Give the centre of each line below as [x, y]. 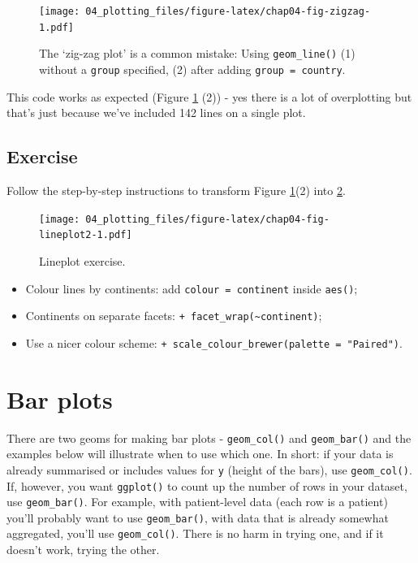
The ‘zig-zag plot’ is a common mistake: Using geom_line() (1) [197, 53]
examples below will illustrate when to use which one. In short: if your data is [200, 454]
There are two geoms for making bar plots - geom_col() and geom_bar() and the [209, 437]
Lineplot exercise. [82, 260]
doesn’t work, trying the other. [83, 550]
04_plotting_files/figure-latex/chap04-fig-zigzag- [228, 11]
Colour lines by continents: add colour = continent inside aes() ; [192, 288]
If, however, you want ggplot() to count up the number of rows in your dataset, [207, 485]
